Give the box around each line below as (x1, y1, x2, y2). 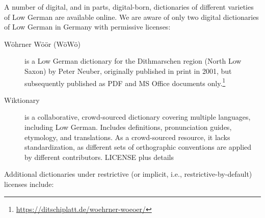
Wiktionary (4, 94, 40, 105)
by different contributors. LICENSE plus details (24, 151, 174, 162)
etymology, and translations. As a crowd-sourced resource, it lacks (24, 131, 230, 142)
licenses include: (4, 178, 54, 189)
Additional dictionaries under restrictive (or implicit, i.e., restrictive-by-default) (4, 169, 252, 179)
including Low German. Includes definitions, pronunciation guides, (24, 122, 232, 132)
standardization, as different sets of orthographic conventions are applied (24, 142, 252, 152)
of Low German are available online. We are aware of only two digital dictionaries (4, 11, 259, 22)
